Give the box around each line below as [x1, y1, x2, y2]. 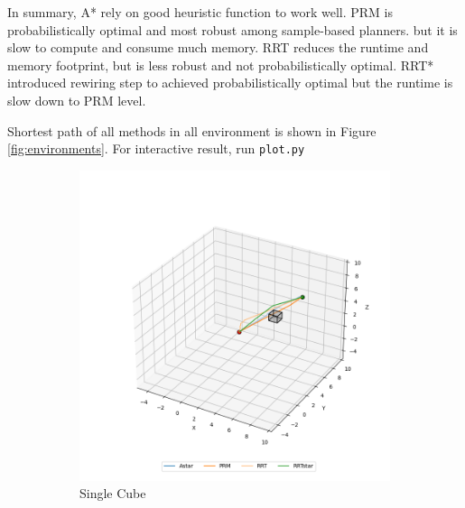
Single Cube [79, 484, 146, 503]
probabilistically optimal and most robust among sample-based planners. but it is [7, 20, 458, 39]
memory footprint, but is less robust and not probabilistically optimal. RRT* [7, 55, 434, 74]
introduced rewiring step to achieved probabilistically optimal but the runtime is [7, 73, 453, 92]
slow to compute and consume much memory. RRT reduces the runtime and [7, 38, 429, 57]
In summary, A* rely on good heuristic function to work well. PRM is [7, 3, 394, 21]
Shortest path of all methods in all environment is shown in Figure [7, 121, 377, 140]
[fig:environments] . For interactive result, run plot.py [7, 139, 305, 158]
